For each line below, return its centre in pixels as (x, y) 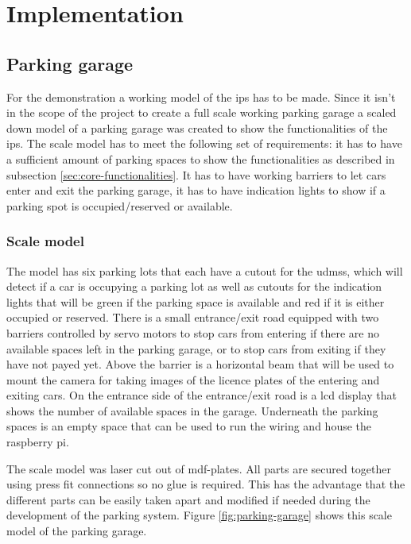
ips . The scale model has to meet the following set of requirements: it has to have (204, 143)
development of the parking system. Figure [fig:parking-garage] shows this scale (199, 515)
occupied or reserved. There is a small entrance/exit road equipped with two (193, 317)
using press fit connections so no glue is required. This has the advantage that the (206, 484)
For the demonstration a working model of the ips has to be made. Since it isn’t (201, 96)
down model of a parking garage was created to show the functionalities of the (197, 127)
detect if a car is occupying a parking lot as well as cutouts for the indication (194, 286)
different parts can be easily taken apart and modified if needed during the (188, 499)
